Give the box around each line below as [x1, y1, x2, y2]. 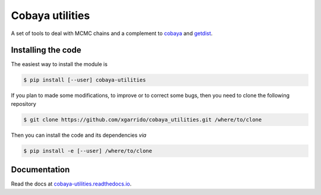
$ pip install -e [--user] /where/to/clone [23, 147, 153, 154]
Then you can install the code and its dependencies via [11, 131, 147, 139]
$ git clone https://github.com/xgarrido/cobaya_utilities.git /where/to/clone [23, 116, 262, 123]
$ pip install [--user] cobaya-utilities [23, 77, 146, 83]
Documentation [11, 165, 70, 175]
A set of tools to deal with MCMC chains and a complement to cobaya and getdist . [11, 30, 213, 37]
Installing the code [11, 45, 81, 55]
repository [11, 100, 37, 107]
